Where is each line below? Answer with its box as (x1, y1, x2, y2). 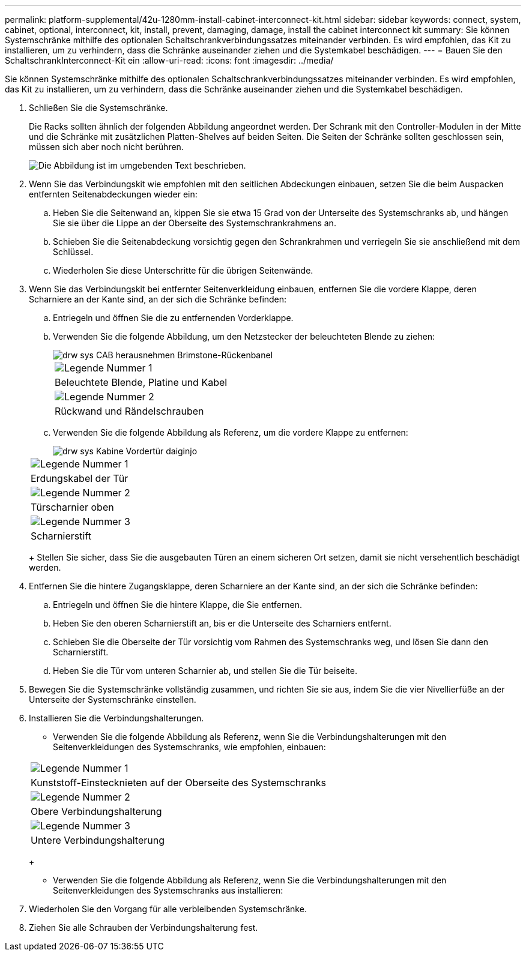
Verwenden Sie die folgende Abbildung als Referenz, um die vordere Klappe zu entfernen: (53, 427, 408, 437)
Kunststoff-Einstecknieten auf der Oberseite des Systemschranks (31, 777, 327, 789)
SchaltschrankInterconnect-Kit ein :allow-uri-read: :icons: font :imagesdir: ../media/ (5, 55, 334, 65)
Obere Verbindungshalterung (31, 805, 162, 817)
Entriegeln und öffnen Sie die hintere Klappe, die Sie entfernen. (53, 600, 303, 610)
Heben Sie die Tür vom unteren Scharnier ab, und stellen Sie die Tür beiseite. (53, 666, 357, 676)
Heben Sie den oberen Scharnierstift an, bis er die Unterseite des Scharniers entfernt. (53, 618, 391, 628)
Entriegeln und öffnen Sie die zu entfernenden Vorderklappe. (53, 313, 294, 323)
